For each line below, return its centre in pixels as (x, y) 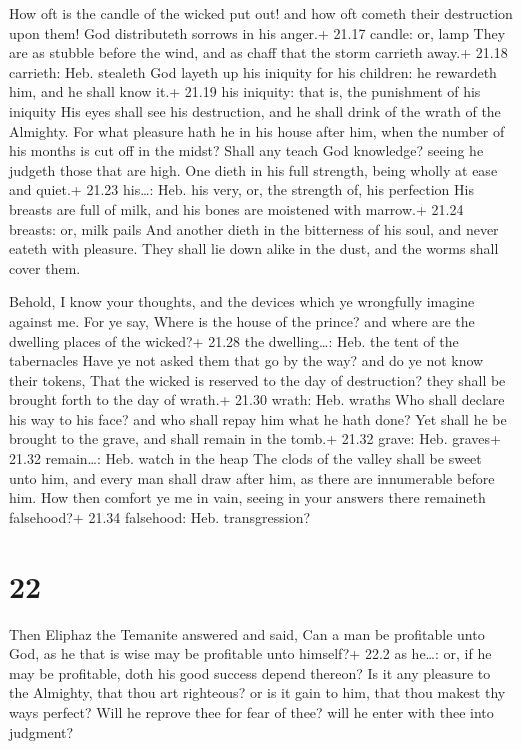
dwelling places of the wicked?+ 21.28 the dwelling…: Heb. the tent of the (234, 340)
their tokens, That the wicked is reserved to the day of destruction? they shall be (257, 379)
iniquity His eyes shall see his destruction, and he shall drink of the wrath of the (255, 110)
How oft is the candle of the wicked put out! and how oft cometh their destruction (261, 13)
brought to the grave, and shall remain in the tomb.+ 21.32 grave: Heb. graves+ (255, 438)
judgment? (41, 731)
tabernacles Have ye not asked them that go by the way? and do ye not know (246, 360)
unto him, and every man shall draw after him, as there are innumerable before (252, 477)
